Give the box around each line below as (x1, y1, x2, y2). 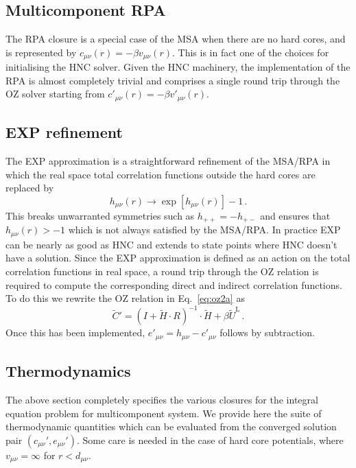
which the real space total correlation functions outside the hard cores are (5, 167, 316, 181)
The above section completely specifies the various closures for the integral (5, 392, 318, 406)
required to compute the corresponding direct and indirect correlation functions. (5, 277, 342, 292)
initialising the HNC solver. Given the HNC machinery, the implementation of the (5, 60, 351, 74)
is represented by (5, 45, 77, 59)
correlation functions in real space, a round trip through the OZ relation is (5, 264, 319, 278)
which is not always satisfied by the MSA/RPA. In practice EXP (68, 222, 341, 237)
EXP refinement (5, 121, 123, 143)
